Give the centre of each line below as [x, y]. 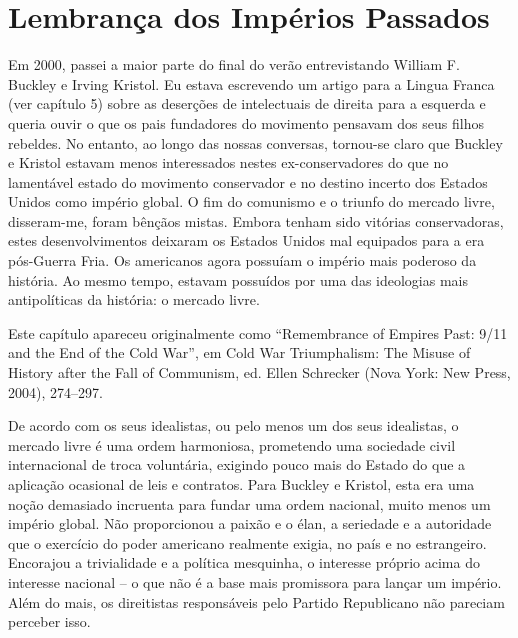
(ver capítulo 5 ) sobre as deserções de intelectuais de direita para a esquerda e [247, 103]
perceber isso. [49, 621]
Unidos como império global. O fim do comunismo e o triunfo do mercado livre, [251, 201]
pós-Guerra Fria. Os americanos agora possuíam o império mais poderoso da [242, 260]
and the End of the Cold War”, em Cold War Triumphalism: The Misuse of [239, 352]
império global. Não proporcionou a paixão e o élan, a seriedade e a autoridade [250, 523]
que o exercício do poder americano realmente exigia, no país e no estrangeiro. [247, 542]
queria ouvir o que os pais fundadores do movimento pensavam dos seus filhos [246, 122]
